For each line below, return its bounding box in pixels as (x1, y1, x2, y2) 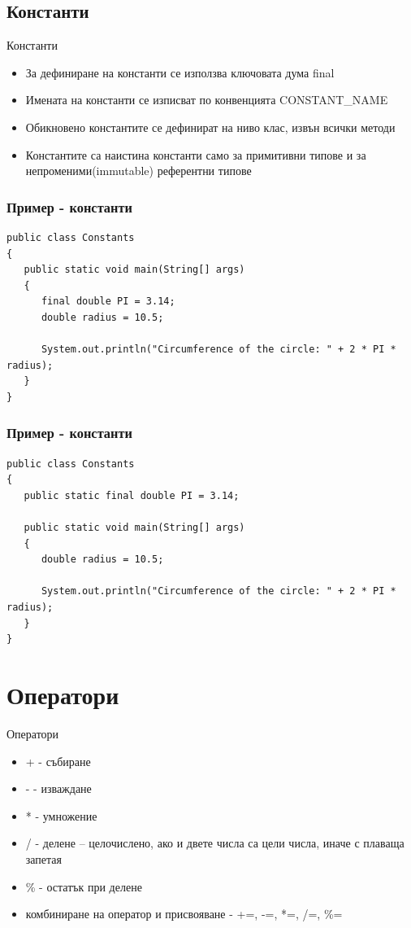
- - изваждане (25, 780, 92, 797)
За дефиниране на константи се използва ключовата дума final (25, 63, 335, 81)
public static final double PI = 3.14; (24, 489, 240, 501)
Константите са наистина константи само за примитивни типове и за (25, 146, 366, 163)
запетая (25, 850, 63, 867)
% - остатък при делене (25, 878, 142, 895)
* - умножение (25, 807, 97, 824)
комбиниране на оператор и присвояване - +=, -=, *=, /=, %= (25, 905, 343, 922)
